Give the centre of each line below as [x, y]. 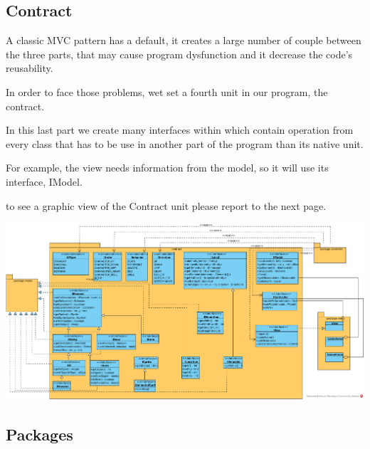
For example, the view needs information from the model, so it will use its [167, 168]
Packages [39, 434]
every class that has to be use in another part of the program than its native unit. [185, 143]
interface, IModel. [44, 181]
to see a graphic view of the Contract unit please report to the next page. [166, 205]
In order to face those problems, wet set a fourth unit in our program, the [167, 91]
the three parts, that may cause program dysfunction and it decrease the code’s [179, 54]
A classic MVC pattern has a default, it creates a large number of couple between [184, 40]
